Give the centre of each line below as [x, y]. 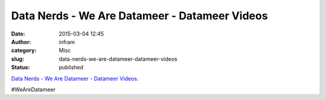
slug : [18, 59]
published [71, 67]
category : [24, 51]
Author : [21, 42]
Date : [18, 34]
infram [67, 42]
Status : [21, 67]
